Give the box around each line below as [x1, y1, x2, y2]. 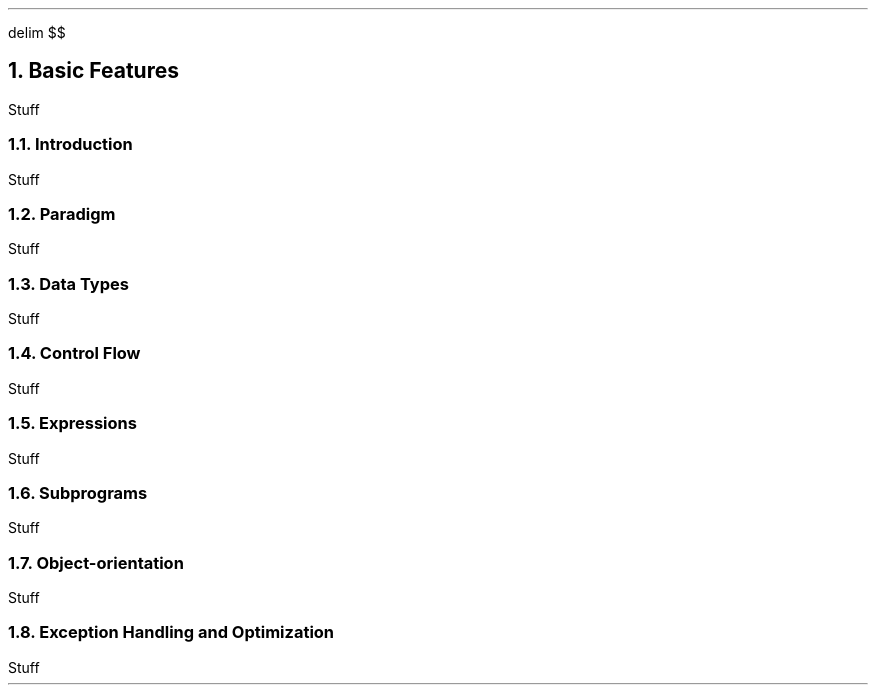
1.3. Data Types [8, 273, 129, 294]
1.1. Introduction [8, 134, 133, 155]
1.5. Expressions [8, 413, 137, 434]
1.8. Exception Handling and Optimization [8, 622, 335, 643]
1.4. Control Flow [8, 343, 141, 364]
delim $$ [8, 24, 66, 41]
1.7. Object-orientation [8, 552, 184, 573]
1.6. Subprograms [8, 482, 148, 503]
